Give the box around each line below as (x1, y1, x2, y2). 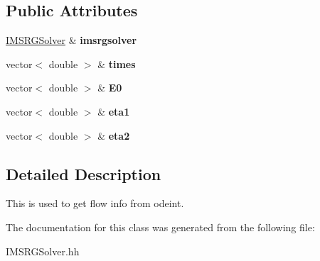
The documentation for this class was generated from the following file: (6, 219, 315, 234)
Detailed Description (6, 162, 161, 184)
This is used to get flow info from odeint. (6, 196, 184, 211)
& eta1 (97, 104, 130, 118)
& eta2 (97, 128, 130, 143)
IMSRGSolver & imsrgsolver (6, 33, 137, 48)
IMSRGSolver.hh (6, 243, 80, 258)
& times (97, 56, 136, 71)
